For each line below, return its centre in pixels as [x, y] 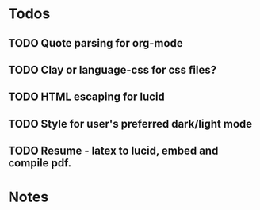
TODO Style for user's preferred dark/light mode [130, 124]
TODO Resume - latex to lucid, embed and [113, 151]
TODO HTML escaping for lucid [86, 97]
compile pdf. [40, 163]
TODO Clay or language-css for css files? [112, 69]
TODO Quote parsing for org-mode [96, 43]
